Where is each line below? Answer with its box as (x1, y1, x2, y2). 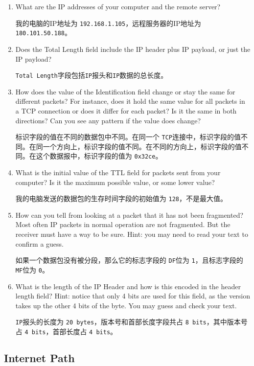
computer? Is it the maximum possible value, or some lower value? (15, 177, 215, 187)
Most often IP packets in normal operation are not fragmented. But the (15, 219, 231, 229)
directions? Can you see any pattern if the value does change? (15, 115, 201, 125)
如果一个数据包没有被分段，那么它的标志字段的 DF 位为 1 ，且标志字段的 (15, 255, 243, 265)
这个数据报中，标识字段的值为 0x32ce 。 (36, 151, 162, 161)
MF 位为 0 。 (15, 264, 49, 274)
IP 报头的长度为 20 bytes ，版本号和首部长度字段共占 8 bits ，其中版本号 (15, 317, 248, 327)
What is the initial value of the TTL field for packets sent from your (15, 167, 221, 178)
